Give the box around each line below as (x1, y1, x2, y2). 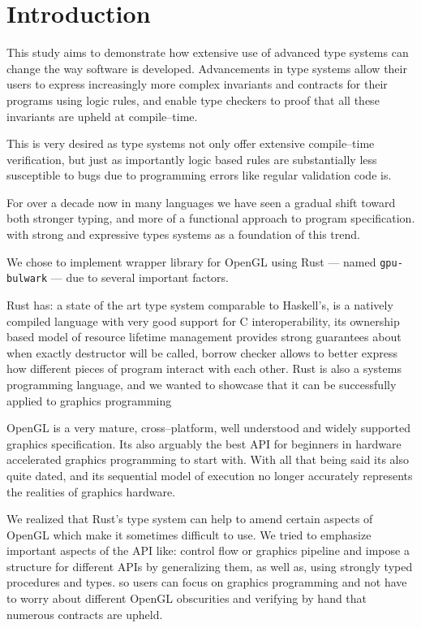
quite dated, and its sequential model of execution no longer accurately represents (6, 466, 413, 483)
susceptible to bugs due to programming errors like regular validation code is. (6, 167, 392, 184)
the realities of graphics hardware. (6, 483, 175, 500)
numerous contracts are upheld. (6, 605, 163, 622)
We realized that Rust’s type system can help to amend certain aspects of (6, 510, 373, 527)
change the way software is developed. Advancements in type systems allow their (6, 59, 407, 76)
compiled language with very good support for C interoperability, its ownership (6, 312, 400, 329)
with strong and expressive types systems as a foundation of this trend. (6, 226, 360, 243)
